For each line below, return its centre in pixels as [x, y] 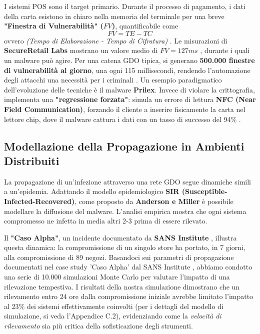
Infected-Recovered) [39, 201]
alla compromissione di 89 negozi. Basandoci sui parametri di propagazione [119, 257]
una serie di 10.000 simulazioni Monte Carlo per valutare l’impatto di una [117, 277]
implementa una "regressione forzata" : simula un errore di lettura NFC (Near [130, 99]
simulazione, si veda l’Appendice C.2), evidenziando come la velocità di [113, 316]
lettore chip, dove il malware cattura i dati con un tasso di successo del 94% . [122, 119]
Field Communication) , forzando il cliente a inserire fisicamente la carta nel [125, 109]
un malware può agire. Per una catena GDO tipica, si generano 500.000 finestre [129, 60]
